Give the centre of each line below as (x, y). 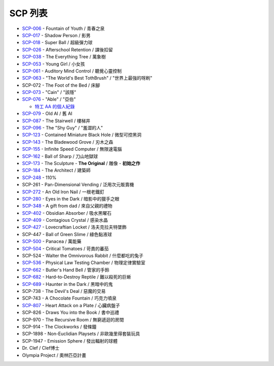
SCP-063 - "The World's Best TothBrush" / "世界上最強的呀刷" (87, 78)
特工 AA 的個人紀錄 (55, 106)
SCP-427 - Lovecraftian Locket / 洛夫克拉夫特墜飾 (74, 227)
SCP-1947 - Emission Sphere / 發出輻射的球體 (70, 341)
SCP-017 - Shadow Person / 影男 (56, 35)
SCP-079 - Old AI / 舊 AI (47, 114)
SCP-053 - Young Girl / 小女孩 (54, 64)
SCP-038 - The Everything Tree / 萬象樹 (64, 57)
